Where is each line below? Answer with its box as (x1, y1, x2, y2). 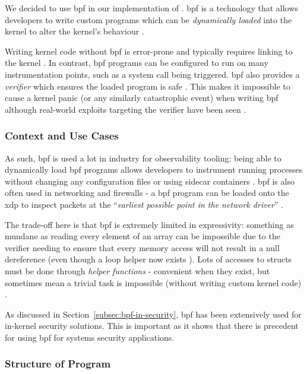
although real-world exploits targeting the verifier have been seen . (5, 103, 246, 115)
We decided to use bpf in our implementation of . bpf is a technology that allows (5, 2, 298, 14)
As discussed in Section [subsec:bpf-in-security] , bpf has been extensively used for (5, 308, 302, 320)
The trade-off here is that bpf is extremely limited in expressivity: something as (5, 218, 294, 230)
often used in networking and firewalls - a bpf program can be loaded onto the (5, 186, 289, 199)
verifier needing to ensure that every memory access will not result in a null (5, 241, 280, 253)
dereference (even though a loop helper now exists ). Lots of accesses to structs (5, 253, 292, 265)
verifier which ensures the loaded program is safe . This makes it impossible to (5, 80, 290, 92)
